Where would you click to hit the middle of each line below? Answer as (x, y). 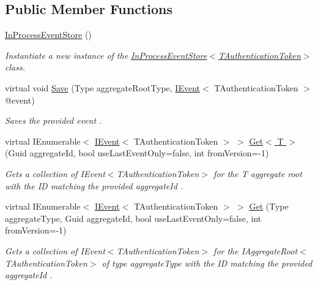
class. (15, 67)
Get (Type (269, 206)
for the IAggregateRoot (256, 250)
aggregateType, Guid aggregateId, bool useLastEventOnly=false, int (133, 218)
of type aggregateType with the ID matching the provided (207, 263)
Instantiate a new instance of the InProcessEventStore (106, 55)
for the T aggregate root (258, 173)
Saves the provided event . (54, 120)
